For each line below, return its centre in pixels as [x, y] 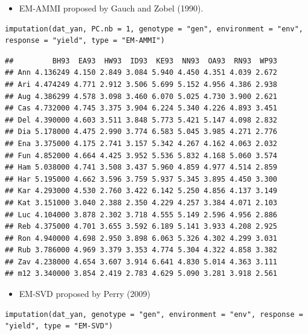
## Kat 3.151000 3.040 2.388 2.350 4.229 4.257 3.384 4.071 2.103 [141, 203]
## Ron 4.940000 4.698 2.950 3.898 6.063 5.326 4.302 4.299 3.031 [141, 238]
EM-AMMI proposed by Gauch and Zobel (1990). [111, 8]
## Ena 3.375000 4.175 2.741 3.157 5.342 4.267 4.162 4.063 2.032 [141, 143]
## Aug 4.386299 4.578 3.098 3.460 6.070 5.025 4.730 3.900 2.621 [141, 96]
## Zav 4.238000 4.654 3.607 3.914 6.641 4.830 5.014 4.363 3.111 [141, 262]
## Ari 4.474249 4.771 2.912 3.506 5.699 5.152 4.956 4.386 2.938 [141, 84]
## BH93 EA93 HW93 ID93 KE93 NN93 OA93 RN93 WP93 [141, 61]
